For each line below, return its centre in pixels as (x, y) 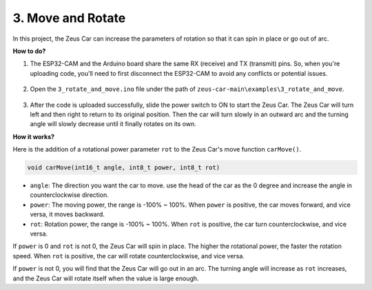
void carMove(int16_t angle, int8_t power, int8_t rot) (124, 168)
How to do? (29, 51)
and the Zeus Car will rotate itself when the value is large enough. (106, 278)
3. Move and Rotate (69, 18)
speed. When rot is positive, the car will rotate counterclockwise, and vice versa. (128, 256)
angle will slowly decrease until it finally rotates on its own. (113, 124)
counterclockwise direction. (70, 195)
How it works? (34, 136)
